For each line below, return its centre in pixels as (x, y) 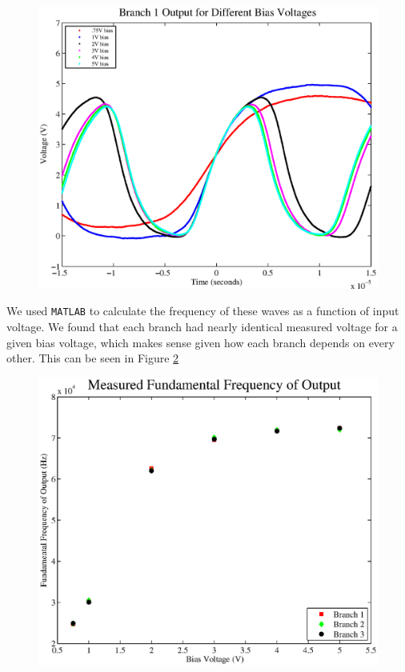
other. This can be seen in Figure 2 (93, 358)
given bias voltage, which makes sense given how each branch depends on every (200, 342)
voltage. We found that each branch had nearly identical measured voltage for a (202, 327)
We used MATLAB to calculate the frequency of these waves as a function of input (203, 311)
